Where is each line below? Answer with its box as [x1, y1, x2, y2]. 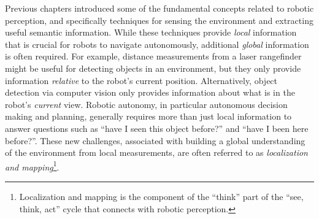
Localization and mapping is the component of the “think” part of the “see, [19, 190, 304, 202]
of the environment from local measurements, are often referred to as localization [5, 146, 308, 159]
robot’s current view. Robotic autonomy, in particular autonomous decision [5, 98, 288, 110]
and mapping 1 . [5, 158, 60, 173]
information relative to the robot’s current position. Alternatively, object [5, 74, 278, 86]
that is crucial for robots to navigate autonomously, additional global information [5, 37, 309, 50]
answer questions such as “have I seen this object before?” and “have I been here [5, 121, 309, 134]
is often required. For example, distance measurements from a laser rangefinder [5, 50, 302, 63]
